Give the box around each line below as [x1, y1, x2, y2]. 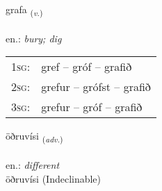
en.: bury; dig [6, 31, 62, 45]
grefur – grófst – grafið [41, 78, 151, 95]
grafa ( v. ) [6, 2, 43, 18]
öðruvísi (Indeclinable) [6, 171, 102, 185]
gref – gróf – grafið [41, 58, 132, 75]
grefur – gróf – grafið [41, 99, 143, 115]
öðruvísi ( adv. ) [6, 128, 63, 145]
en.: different [6, 158, 60, 172]
